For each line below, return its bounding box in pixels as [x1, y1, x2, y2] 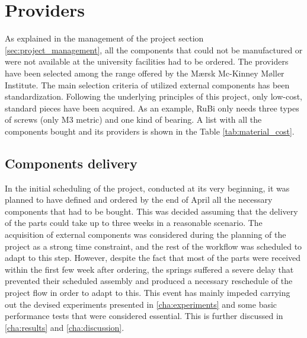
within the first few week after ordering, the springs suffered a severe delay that [5, 263, 294, 275]
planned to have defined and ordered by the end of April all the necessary [5, 193, 273, 206]
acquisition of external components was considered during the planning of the [5, 228, 286, 241]
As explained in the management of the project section [5, 32, 204, 44]
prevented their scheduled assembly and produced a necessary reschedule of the [5, 275, 293, 287]
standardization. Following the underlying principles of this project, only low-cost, [5, 90, 303, 103]
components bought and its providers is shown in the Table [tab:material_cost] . [5, 125, 295, 137]
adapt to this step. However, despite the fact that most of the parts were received [5, 251, 301, 264]
